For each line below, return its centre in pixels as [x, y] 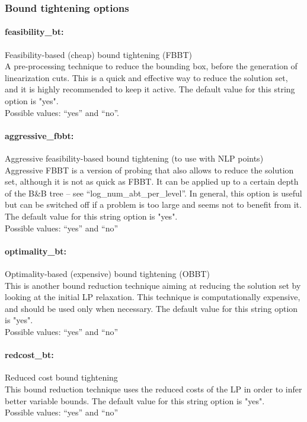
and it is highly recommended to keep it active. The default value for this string [150, 89]
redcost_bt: [29, 355]
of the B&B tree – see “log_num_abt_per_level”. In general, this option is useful [153, 193]
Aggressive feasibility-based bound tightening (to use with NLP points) [134, 158]
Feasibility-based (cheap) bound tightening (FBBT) [98, 54]
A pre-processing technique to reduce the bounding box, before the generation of [151, 66]
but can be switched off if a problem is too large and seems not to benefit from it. [153, 204]
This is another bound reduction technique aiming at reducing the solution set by [153, 285]
